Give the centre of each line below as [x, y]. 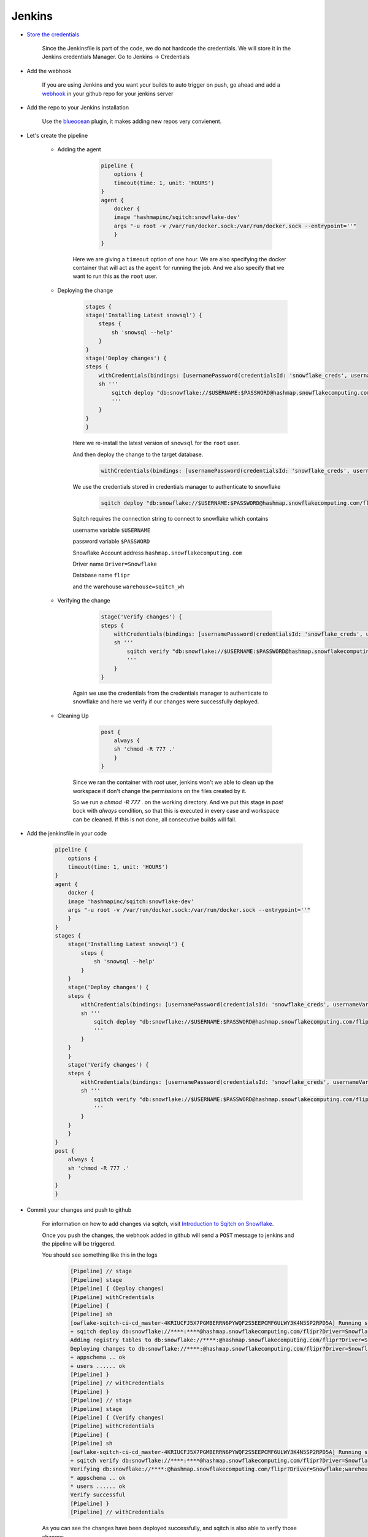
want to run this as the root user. [115, 276]
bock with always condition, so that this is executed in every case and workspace [176, 811]
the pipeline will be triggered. [79, 1243]
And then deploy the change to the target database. [138, 454]
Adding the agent [79, 149]
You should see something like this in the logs [100, 1255]
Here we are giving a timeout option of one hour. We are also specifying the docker [179, 259]
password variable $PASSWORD [111, 542]
